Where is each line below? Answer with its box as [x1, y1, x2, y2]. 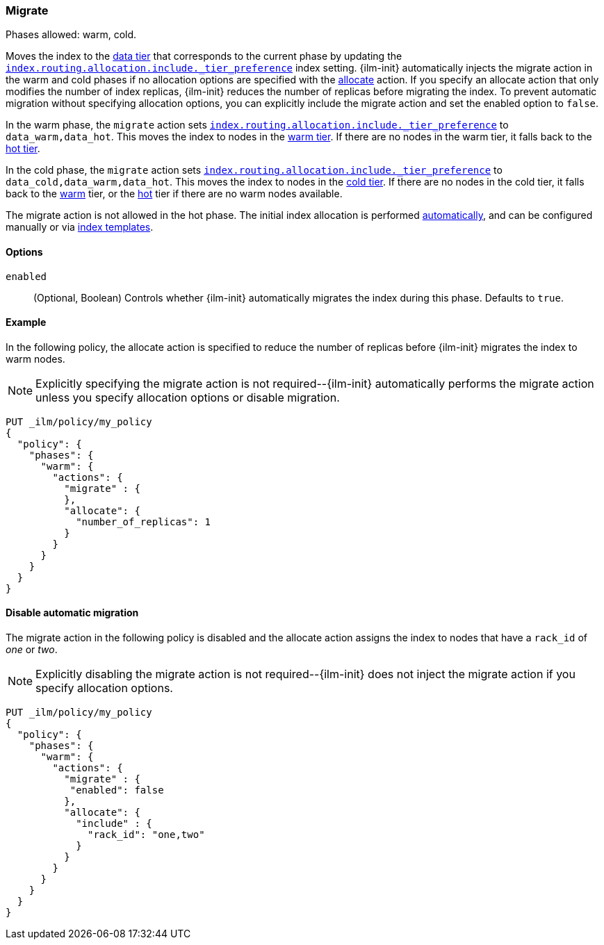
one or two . [6, 643, 58, 656]
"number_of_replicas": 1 [76, 516, 211, 527]
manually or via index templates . [6, 221, 154, 233]
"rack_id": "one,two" [88, 829, 205, 841]
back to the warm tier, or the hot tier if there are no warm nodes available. [6, 188, 343, 200]
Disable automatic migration [6, 607, 139, 619]
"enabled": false [70, 784, 164, 796]
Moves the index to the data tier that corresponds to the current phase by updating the [6, 50, 402, 63]
